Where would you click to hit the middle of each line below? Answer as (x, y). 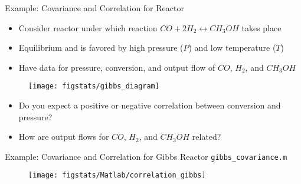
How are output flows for (64, 137)
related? (207, 137)
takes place (261, 27)
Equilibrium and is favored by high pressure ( (101, 47)
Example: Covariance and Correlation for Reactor (94, 8)
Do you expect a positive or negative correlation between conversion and (150, 105)
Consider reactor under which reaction (88, 27)
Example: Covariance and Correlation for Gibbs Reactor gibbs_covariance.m (146, 156)
